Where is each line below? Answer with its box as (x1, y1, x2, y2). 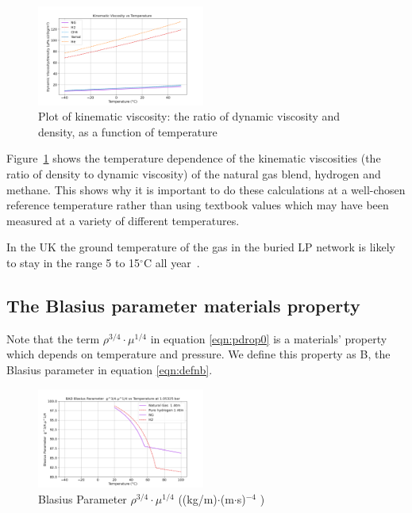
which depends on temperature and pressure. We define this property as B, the (6, 346, 391, 362)
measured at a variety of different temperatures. (6, 212, 240, 228)
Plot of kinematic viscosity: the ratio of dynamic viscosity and (38, 108, 341, 124)
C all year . (143, 254, 200, 270)
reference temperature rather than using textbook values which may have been (6, 197, 389, 213)
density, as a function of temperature (38, 123, 218, 140)
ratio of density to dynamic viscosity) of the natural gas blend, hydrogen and (6, 166, 381, 182)
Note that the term (6, 330, 100, 346)
